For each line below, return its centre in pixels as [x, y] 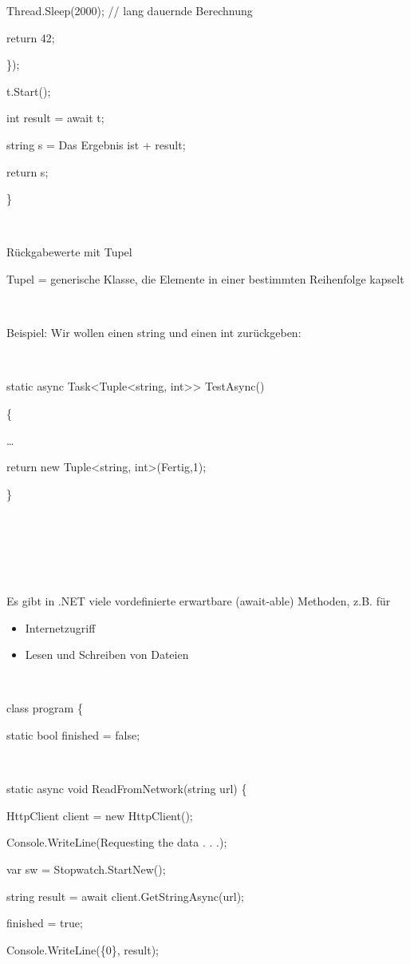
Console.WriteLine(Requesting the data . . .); [117, 842]
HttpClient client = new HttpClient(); [100, 815]
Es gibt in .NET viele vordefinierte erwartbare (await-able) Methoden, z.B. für [199, 601]
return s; [28, 171]
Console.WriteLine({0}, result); [83, 949]
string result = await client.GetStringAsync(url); [126, 896]
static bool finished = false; [73, 735]
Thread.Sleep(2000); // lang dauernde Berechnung [130, 10]
